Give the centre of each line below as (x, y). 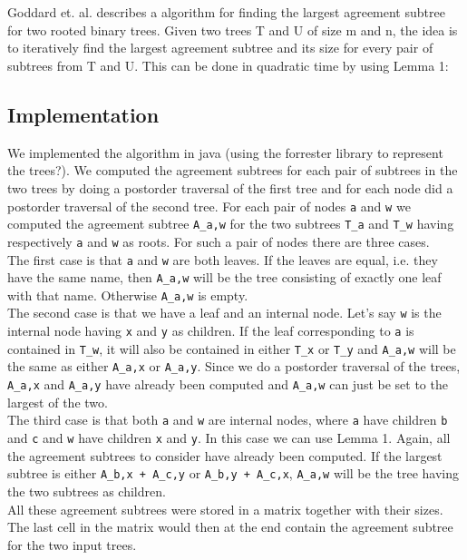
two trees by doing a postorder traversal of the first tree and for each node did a (230, 187)
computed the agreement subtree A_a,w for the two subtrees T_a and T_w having (231, 224)
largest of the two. (58, 402)
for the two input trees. (72, 544)
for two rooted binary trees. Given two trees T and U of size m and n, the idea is (233, 29)
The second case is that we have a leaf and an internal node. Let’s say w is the (224, 313)
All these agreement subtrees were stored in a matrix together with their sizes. (225, 509)
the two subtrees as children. (87, 491)
